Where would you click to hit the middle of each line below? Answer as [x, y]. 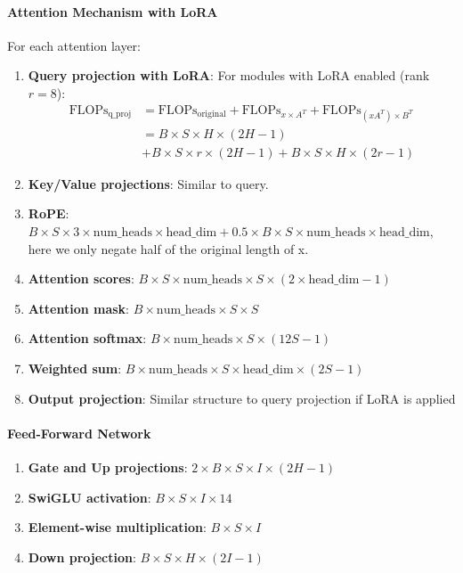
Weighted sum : [75, 368]
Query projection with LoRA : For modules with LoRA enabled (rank [229, 75]
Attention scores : [81, 278]
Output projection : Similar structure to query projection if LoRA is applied [242, 398]
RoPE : [49, 213]
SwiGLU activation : [89, 497]
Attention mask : [78, 308]
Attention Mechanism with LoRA [113, 11]
